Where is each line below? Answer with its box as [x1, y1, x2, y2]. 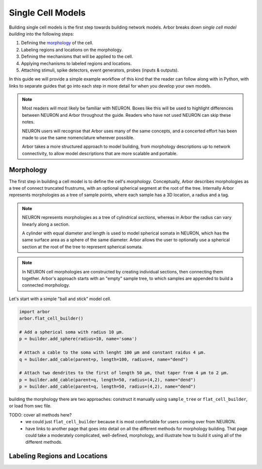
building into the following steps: [9, 31, 74, 36]
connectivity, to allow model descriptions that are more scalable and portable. [22, 150, 178, 156]
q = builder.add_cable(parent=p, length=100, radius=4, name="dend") [19, 357, 188, 362]
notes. [22, 119, 35, 125]
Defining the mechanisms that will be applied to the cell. [21, 54, 133, 59]
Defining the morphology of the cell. [21, 40, 94, 46]
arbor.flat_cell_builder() [19, 316, 83, 321]
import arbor [19, 309, 50, 314]
